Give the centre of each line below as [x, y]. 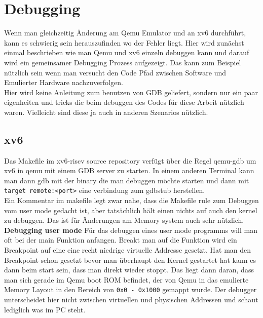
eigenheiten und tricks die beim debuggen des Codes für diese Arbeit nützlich [124, 102]
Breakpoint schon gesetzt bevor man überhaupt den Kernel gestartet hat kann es [130, 260]
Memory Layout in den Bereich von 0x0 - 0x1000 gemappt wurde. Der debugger [130, 289]
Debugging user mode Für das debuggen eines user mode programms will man [131, 230]
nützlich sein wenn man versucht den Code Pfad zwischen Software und [115, 72]
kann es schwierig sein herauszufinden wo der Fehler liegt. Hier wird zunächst [124, 42]
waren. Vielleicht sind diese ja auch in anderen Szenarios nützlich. [106, 112]
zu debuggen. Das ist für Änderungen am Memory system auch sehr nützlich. [124, 220]
